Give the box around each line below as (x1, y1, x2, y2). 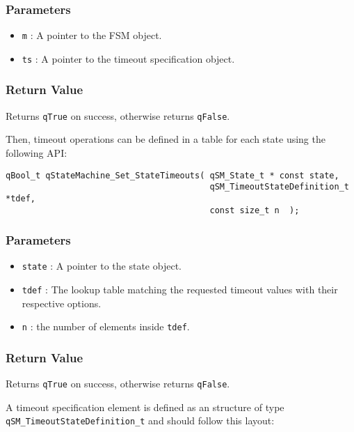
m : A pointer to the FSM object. (22, 28, 162, 43)
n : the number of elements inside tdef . (22, 319, 190, 334)
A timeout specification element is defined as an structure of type (6, 399, 284, 414)
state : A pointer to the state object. (22, 259, 182, 273)
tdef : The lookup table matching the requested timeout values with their (22, 282, 338, 297)
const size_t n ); (209, 205, 300, 215)
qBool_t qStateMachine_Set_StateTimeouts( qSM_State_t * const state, (6, 170, 339, 180)
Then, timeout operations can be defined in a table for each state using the (6, 132, 325, 146)
